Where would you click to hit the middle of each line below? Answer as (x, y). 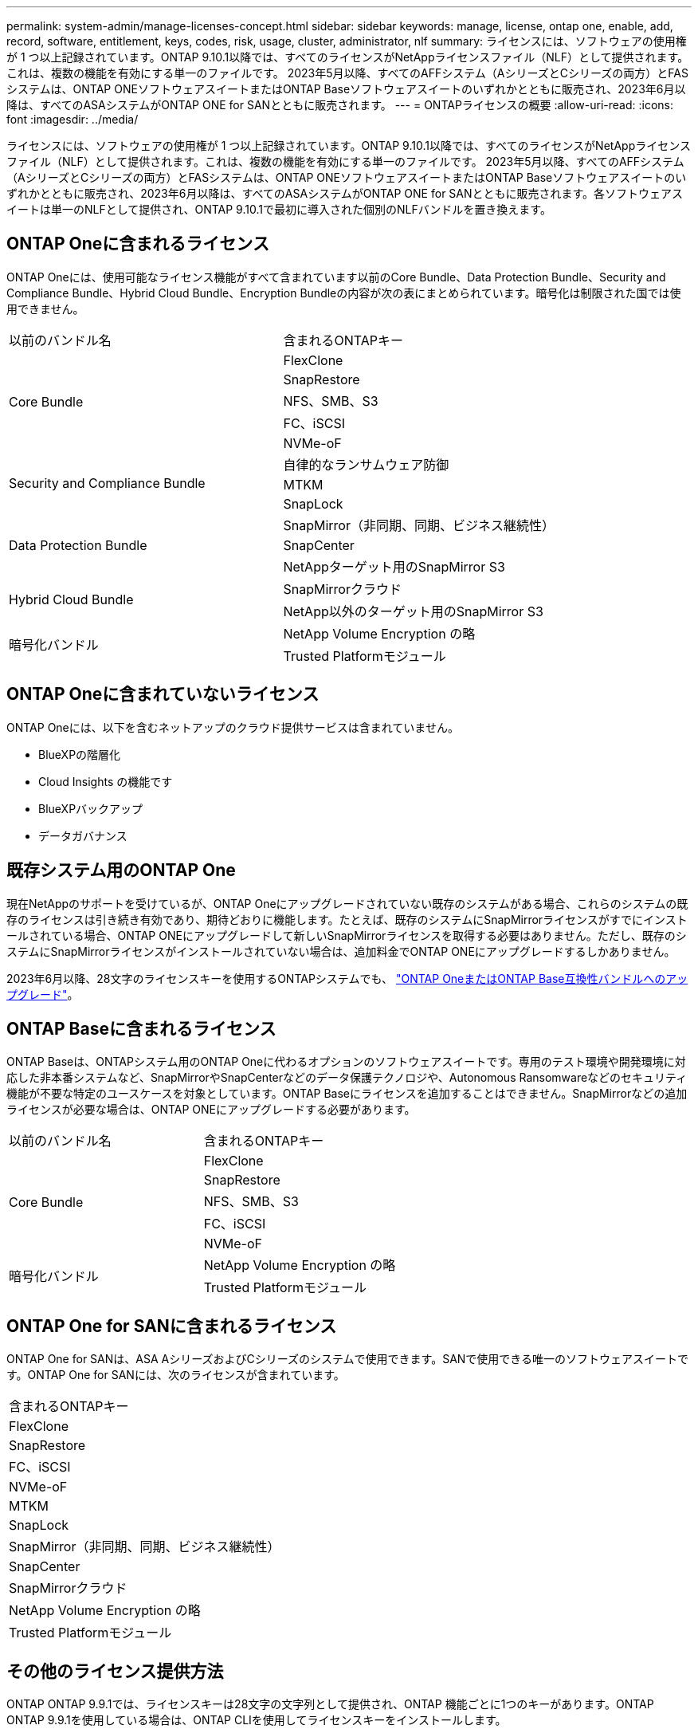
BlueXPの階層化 (80, 754)
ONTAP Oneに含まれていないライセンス (163, 694)
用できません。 (45, 308)
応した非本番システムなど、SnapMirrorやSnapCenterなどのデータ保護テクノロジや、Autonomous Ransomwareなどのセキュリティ (347, 1078)
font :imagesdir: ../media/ (73, 119)
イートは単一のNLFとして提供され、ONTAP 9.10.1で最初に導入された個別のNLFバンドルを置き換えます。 (279, 209)
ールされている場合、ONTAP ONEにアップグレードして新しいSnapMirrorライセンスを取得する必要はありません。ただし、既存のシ (347, 935)
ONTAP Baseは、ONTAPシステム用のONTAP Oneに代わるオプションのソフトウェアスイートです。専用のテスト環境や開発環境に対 (346, 1062)
